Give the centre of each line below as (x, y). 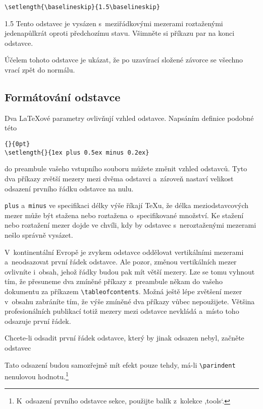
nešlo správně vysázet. (39, 234)
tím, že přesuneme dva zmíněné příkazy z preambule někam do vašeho (114, 281)
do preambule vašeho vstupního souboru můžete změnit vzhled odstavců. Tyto (126, 168)
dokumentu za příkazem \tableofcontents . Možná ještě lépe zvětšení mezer (123, 291)
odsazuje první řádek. (38, 321)
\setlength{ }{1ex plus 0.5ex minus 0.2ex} (77, 152)
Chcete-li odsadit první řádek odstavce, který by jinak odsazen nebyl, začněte (124, 338)
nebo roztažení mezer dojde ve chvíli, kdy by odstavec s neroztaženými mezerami (130, 225)
